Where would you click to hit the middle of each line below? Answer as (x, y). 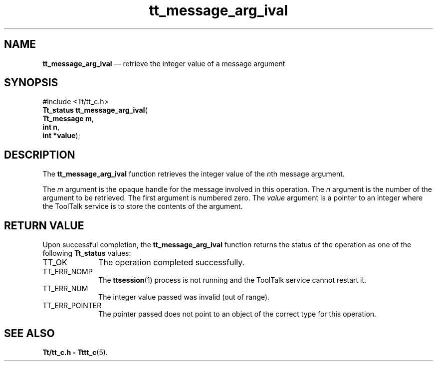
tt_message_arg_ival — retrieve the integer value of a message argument (164, 63)
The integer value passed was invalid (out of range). (184, 297)
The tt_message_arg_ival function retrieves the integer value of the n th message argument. (194, 174)
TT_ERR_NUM (65, 289)
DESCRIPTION (40, 155)
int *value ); (61, 136)
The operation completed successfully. (172, 263)
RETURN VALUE (44, 225)
